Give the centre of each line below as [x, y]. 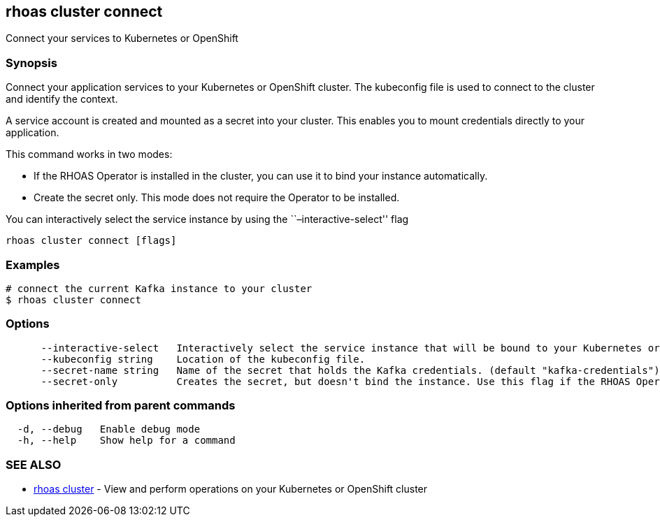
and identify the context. [62, 99]
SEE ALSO [34, 464]
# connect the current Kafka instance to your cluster [159, 288]
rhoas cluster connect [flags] [91, 241]
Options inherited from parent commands [121, 406]
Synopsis [31, 63]
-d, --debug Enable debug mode [109, 429]
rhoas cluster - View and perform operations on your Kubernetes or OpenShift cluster [231, 489]
